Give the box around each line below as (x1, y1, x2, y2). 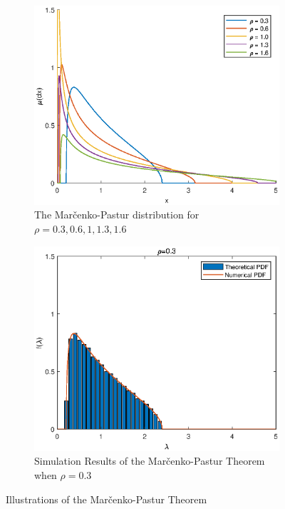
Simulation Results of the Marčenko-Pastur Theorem (34, 453, 265, 468)
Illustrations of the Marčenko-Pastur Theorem (6, 491, 207, 506)
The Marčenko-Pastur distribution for (34, 207, 199, 222)
